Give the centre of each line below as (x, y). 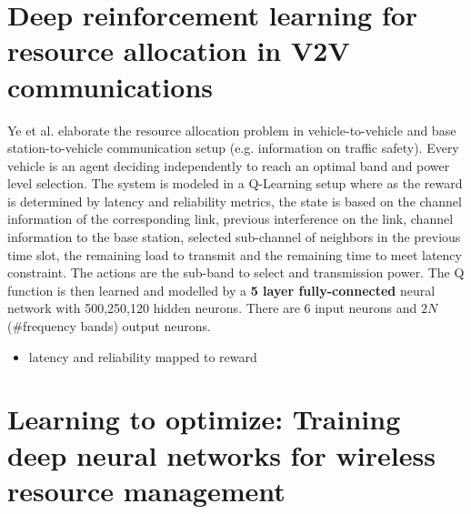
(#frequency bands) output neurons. (109, 326)
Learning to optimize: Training (204, 419)
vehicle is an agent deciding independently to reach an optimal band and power (229, 165)
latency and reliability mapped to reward (143, 356)
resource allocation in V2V (179, 50)
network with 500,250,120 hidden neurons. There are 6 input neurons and (212, 308)
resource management (146, 490)
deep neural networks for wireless (221, 454)
